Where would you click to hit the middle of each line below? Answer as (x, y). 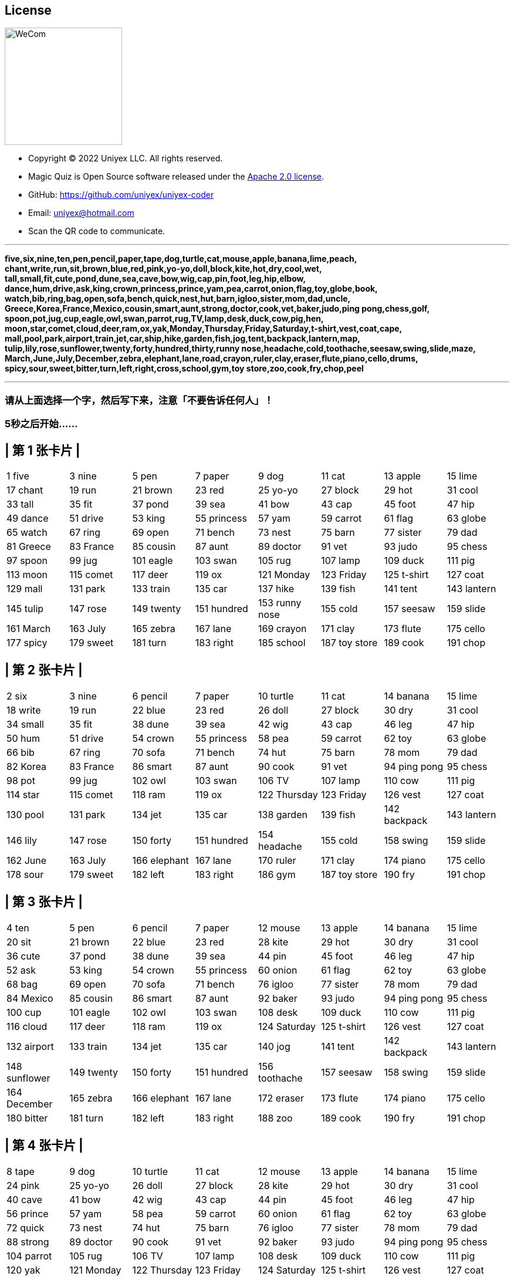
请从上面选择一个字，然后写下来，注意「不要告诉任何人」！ (139, 400)
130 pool (25, 814)
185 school (282, 643)
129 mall (25, 589)
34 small (25, 724)
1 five (18, 476)
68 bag (22, 984)
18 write (24, 710)
